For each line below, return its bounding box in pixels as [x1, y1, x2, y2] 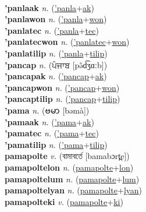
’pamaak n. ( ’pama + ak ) [5, 115, 94, 128]
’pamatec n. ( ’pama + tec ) [5, 127, 99, 139]
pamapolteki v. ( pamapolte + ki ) [5, 195, 123, 207]
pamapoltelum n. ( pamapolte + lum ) [5, 172, 140, 185]
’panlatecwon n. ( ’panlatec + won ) [5, 36, 130, 48]
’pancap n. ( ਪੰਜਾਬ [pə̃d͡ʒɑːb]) [5, 58, 108, 70]
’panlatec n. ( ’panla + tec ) [5, 24, 99, 36]
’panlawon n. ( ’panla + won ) [5, 13, 107, 25]
